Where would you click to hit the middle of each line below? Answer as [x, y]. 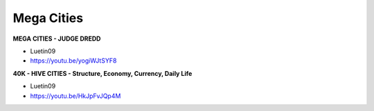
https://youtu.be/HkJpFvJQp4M [75, 96]
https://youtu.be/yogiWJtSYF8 [73, 61]
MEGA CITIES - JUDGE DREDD [57, 39]
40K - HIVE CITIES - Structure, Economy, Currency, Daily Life [103, 73]
